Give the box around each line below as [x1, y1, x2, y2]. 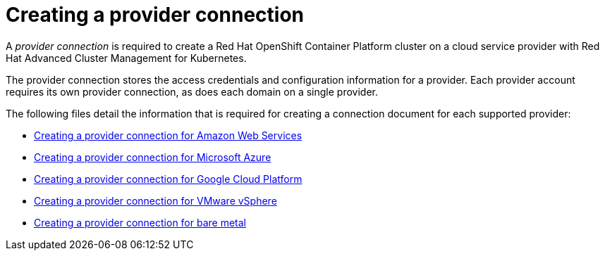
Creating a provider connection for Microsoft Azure [34, 151, 271, 163]
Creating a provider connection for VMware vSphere [34, 194, 277, 207]
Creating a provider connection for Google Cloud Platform [34, 172, 302, 185]
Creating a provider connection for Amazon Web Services [34, 129, 302, 141]
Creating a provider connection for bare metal [34, 216, 246, 229]
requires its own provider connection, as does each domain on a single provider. [6, 85, 378, 98]
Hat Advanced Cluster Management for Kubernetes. [6, 51, 247, 64]
